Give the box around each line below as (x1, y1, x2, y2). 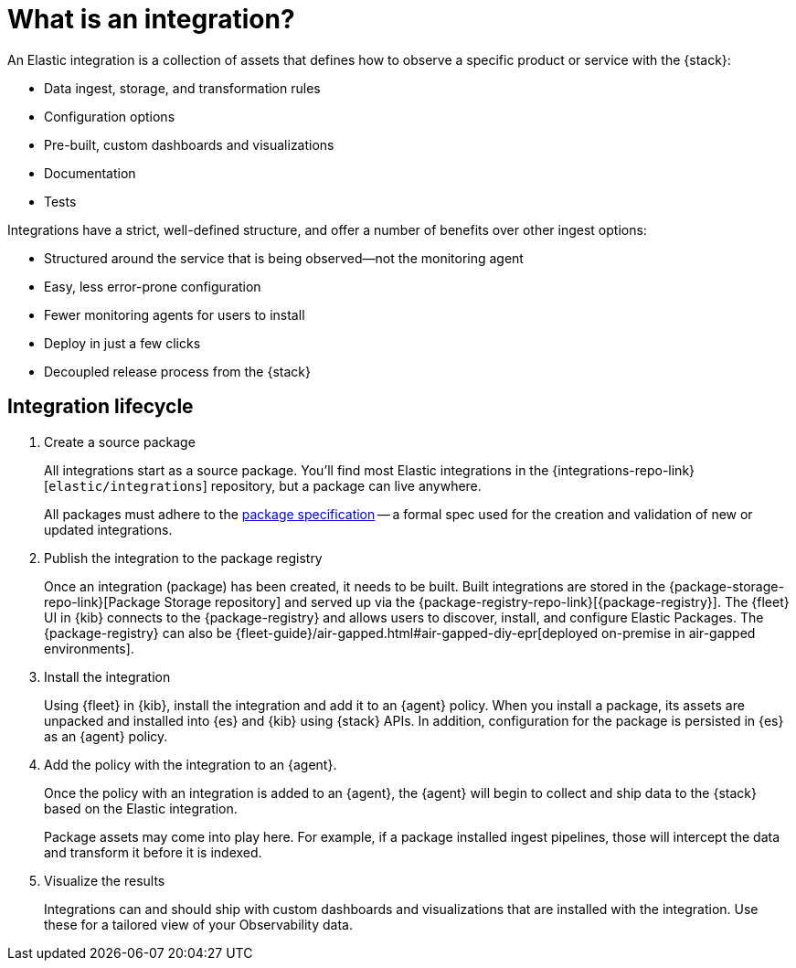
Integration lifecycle (7, 395, 194, 419)
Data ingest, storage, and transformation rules (44, 80, 321, 96)
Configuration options (44, 108, 175, 124)
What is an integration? (7, 4, 295, 35)
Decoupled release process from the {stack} (44, 363, 311, 379)
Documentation (44, 165, 136, 181)
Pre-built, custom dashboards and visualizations (44, 136, 334, 153)
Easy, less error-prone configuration (44, 278, 261, 294)
